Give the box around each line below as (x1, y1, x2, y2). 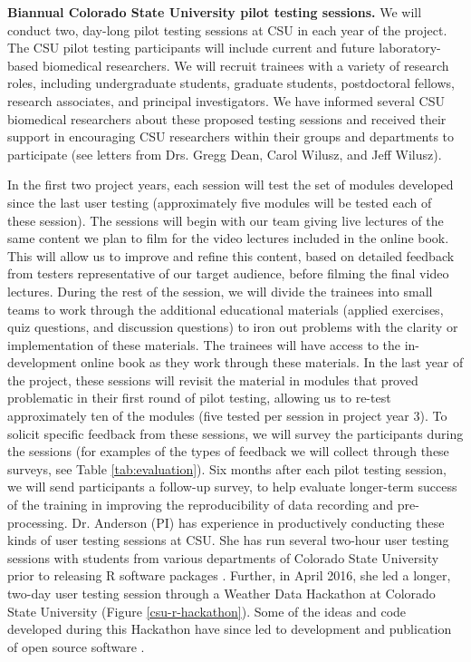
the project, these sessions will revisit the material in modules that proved (7, 370, 418, 389)
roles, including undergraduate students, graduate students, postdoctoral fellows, (7, 73, 455, 92)
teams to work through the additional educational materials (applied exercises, (7, 299, 444, 318)
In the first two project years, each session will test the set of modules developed (7, 175, 454, 194)
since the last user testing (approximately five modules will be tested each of (7, 192, 432, 211)
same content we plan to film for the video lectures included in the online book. (7, 229, 449, 248)
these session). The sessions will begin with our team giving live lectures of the (7, 210, 444, 229)
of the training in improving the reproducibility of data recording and (7, 495, 394, 514)
